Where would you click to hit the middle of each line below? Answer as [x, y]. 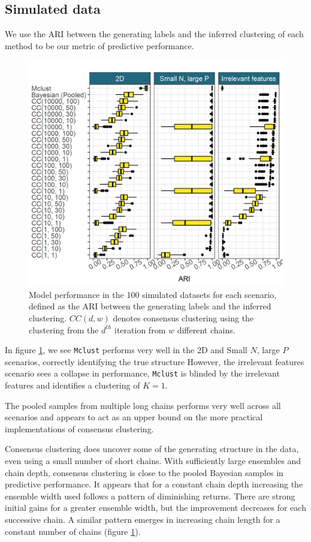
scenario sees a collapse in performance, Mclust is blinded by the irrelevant [142, 373]
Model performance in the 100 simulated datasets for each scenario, [153, 294]
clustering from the [64, 329]
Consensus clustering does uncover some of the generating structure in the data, [152, 449]
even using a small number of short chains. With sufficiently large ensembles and [153, 461]
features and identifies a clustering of [73, 385]
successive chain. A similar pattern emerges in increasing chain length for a [143, 519]
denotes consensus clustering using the [183, 317]
